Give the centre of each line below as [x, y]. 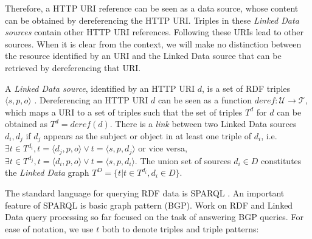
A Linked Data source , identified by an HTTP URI [100, 88]
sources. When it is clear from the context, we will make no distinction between [153, 43]
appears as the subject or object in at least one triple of [148, 135]
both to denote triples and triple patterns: [180, 228]
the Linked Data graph [47, 172]
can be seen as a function [205, 100]
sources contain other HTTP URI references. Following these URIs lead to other [154, 32]
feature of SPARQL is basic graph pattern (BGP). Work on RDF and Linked [149, 205]
